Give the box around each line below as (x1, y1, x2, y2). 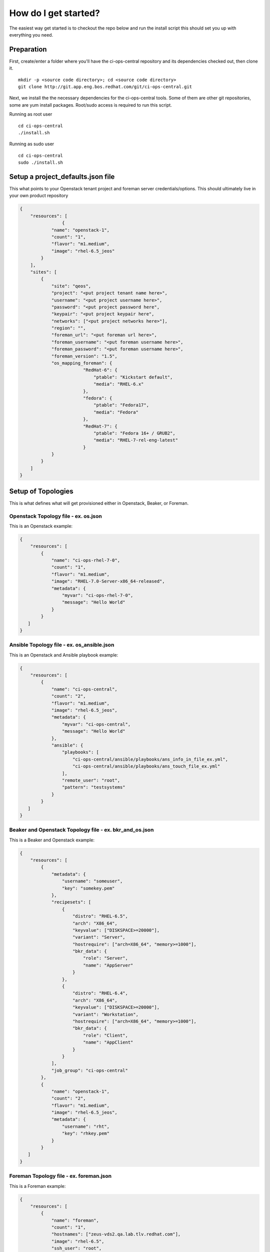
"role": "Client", (82, 1032, 128, 1038)
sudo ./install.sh (18, 160, 63, 165)
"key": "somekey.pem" (61, 885, 115, 891)
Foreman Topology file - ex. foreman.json (9, 1172, 112, 1179)
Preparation (9, 45, 47, 54)
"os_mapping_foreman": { (51, 361, 112, 366)
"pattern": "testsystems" (61, 784, 125, 790)
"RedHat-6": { (82, 367, 117, 373)
